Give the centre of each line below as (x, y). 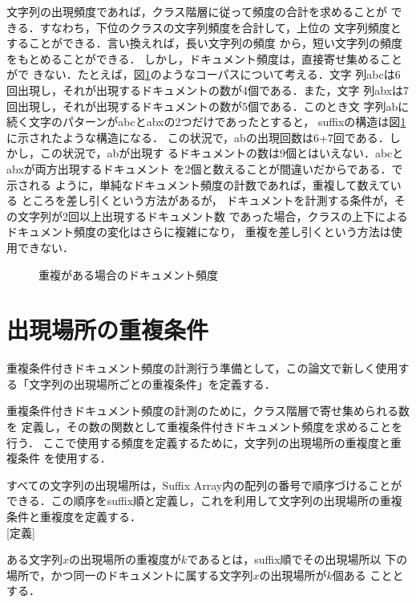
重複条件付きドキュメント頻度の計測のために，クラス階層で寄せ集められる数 (208, 411)
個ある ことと (368, 574)
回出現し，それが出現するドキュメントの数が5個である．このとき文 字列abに (208, 106)
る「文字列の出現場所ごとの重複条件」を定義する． (141, 383)
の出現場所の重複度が (125, 559)
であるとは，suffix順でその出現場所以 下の (297, 559)
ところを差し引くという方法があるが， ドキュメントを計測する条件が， (208, 200)
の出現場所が (293, 574)
